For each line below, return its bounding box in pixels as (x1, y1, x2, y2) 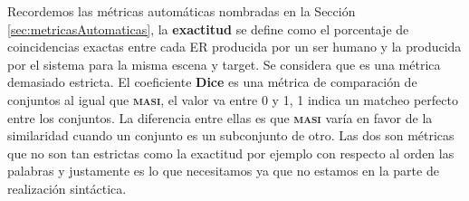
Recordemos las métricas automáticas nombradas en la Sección (7, 2, 356, 20)
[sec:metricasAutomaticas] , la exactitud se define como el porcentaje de (7, 19, 409, 38)
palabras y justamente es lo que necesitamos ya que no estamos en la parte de (7, 161, 439, 180)
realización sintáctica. (7, 178, 127, 197)
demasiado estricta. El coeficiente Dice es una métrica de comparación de (7, 72, 417, 91)
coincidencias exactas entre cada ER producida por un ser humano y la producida (7, 37, 462, 56)
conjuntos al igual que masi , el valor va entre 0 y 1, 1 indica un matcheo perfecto (7, 90, 458, 109)
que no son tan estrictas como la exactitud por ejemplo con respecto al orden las (7, 143, 455, 162)
